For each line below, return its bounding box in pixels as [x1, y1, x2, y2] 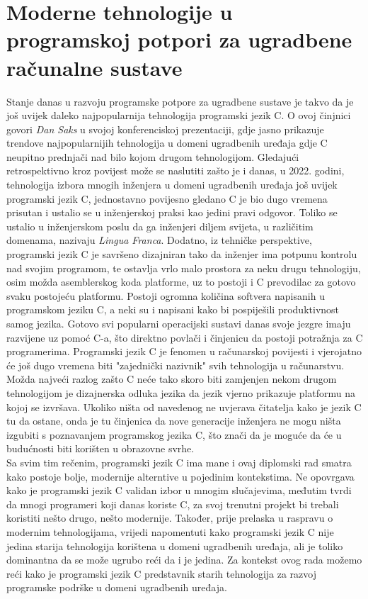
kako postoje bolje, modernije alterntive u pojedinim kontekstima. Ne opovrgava [6, 469, 355, 483]
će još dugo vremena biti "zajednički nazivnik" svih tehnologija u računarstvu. [6, 357, 345, 372]
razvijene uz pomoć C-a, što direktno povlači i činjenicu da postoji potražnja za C [6, 330, 363, 345]
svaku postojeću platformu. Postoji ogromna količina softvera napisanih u [6, 288, 325, 303]
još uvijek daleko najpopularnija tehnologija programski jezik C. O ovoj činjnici [6, 108, 351, 123]
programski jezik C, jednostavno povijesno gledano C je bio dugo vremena [6, 191, 328, 206]
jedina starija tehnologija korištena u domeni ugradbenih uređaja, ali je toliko [6, 538, 343, 553]
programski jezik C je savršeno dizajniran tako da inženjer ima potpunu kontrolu [6, 247, 357, 262]
